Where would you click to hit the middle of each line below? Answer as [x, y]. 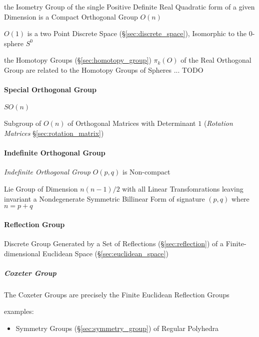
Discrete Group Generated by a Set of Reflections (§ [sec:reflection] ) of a [114, 243]
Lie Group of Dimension [41, 188]
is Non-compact [146, 172]
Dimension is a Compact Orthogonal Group [71, 16]
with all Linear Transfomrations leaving [183, 188]
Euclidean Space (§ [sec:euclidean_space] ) [105, 253]
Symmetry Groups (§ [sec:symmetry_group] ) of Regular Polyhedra [117, 328]
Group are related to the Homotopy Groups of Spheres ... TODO [104, 69]
